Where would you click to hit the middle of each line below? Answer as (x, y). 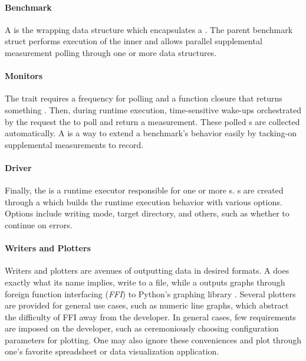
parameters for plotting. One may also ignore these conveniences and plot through (153, 339)
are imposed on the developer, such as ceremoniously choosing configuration (142, 328)
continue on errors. (39, 224)
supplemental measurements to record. (74, 144)
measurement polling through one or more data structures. (111, 52)
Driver (18, 167)
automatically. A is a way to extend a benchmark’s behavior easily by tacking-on (151, 133)
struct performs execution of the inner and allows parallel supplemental (134, 41)
